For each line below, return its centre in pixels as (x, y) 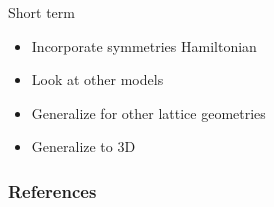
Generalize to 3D (83, 146)
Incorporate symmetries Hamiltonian (144, 45)
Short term (41, 12)
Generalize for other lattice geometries (148, 112)
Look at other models (97, 79)
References (52, 190)
